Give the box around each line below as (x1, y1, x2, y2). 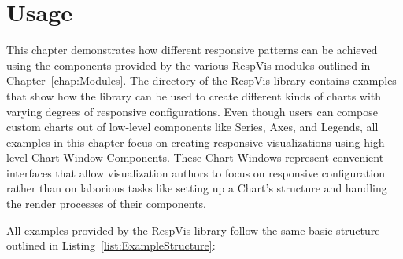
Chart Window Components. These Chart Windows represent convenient (31, 149, 384, 166)
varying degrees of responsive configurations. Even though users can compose (6, 103, 378, 119)
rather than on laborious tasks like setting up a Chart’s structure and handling (6, 180, 387, 196)
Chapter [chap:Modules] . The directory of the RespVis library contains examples (6, 72, 397, 89)
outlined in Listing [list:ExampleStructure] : (6, 237, 216, 254)
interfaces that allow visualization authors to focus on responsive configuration (6, 164, 385, 181)
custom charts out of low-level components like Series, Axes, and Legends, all (6, 119, 379, 135)
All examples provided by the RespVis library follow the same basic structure (6, 221, 380, 238)
